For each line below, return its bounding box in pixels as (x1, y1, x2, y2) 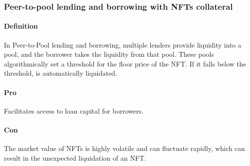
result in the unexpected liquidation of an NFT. (4, 152, 146, 163)
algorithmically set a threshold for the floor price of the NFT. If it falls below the (4, 58, 247, 68)
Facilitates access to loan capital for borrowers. (4, 105, 143, 116)
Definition (4, 21, 38, 31)
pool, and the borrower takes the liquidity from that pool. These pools (4, 49, 214, 59)
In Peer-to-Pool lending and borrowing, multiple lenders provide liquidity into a (4, 39, 242, 50)
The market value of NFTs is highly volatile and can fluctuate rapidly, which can (4, 143, 245, 153)
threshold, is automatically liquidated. (4, 68, 117, 78)
